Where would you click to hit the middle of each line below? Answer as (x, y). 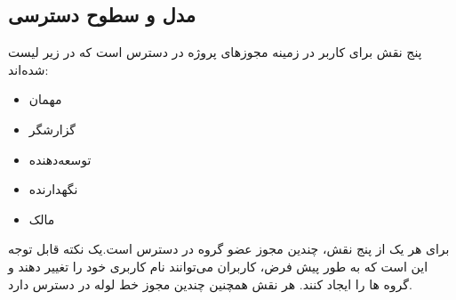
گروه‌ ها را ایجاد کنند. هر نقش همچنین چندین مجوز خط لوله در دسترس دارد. (210, 284)
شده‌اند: (28, 69)
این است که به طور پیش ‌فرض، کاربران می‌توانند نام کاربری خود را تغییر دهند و (218, 266)
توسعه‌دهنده (60, 159)
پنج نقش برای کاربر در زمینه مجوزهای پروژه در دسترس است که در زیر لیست (215, 52)
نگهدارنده (53, 189)
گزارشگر (52, 129)
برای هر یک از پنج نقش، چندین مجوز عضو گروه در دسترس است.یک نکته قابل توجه (229, 249)
